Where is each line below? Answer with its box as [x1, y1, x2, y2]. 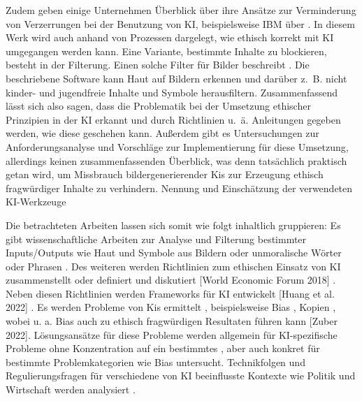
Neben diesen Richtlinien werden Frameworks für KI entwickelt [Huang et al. [6, 286, 335, 300]
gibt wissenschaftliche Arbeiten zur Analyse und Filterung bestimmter [6, 231, 307, 246]
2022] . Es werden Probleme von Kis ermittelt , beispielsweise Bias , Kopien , [6, 300, 336, 314]
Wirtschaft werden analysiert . [6, 382, 136, 397]
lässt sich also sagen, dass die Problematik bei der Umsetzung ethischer [6, 99, 311, 113]
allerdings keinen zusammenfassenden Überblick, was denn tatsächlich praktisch [6, 153, 347, 168]
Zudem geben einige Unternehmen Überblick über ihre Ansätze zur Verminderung [6, 3, 356, 17]
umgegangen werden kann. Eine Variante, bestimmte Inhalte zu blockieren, [6, 43, 327, 58]
